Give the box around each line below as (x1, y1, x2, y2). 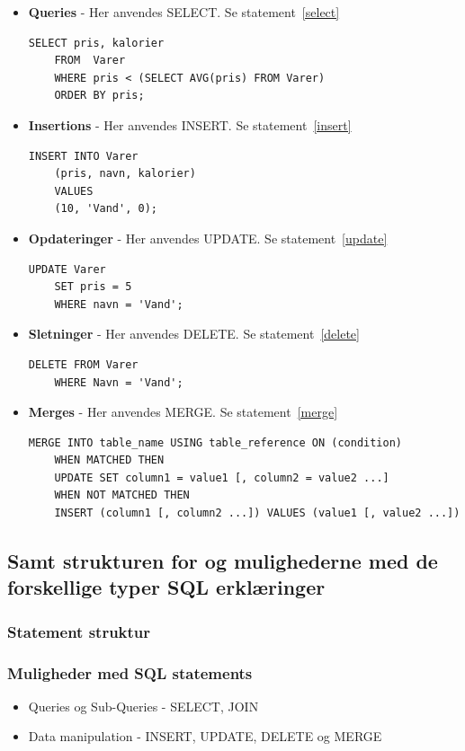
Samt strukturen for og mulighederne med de (7, 547, 438, 575)
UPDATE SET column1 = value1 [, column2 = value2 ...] (54, 471, 389, 484)
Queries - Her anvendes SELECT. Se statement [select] (28, 3, 340, 21)
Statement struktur (7, 620, 151, 642)
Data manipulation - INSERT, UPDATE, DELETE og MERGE (28, 727, 382, 746)
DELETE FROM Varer (28, 358, 139, 371)
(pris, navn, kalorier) (54, 167, 196, 181)
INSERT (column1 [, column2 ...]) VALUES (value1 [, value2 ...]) (54, 507, 461, 520)
